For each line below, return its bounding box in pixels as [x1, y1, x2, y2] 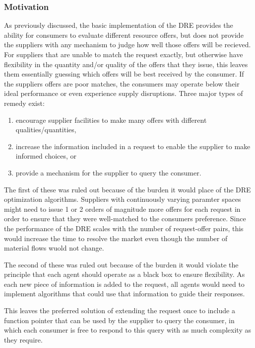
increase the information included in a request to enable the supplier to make [15, 141, 251, 151]
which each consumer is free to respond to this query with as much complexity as [4, 325, 251, 335]
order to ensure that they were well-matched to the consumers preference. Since [4, 213, 246, 224]
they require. [4, 334, 43, 345]
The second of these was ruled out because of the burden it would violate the [4, 259, 239, 269]
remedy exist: [4, 97, 45, 108]
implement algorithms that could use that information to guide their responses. [4, 288, 245, 299]
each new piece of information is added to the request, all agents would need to [4, 278, 245, 289]
